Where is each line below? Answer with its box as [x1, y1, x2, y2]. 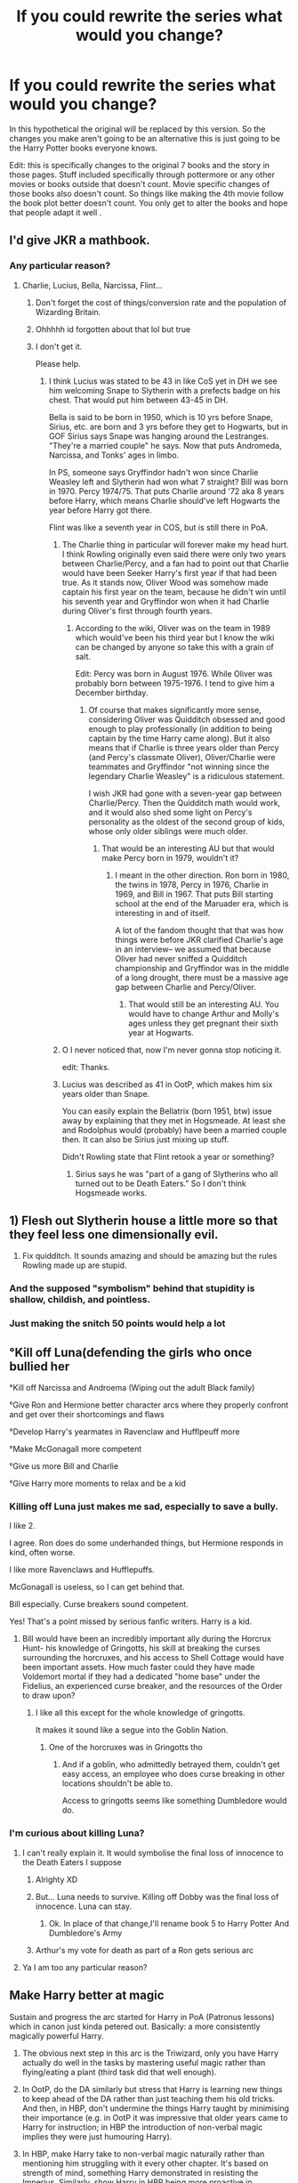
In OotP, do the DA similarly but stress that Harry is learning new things [21, 2083, 283, 2094]
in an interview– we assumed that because [115, 944, 271, 954]
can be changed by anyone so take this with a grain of [75, 641, 274, 652]
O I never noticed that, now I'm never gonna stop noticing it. [61, 1044, 282, 1055]
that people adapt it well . [9, 207, 102, 217]
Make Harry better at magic [9, 1988, 165, 2003]
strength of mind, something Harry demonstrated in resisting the [21, 2167, 259, 2178]
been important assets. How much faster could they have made [21, 1662, 255, 1673]
